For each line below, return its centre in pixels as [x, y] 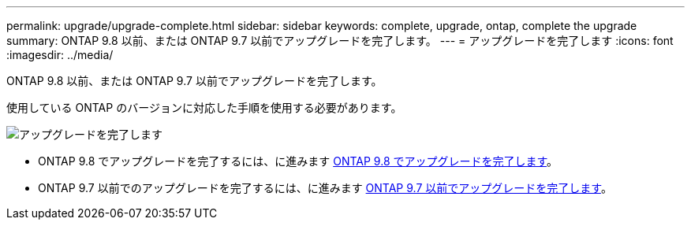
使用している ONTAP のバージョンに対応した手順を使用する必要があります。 [204, 107]
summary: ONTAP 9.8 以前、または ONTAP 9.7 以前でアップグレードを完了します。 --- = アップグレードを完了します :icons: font [340, 41]
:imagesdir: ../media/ [60, 55]
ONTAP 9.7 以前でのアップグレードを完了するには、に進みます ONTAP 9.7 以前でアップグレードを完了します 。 [325, 188]
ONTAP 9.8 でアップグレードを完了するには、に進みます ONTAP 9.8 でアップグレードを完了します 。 [298, 161]
